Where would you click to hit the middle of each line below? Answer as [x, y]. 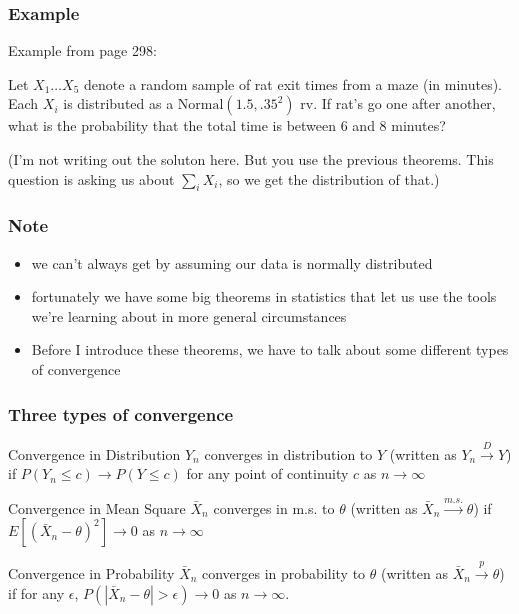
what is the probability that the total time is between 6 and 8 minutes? [227, 125]
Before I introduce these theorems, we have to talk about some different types [270, 349]
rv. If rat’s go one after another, [398, 103]
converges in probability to [283, 572]
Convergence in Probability [91, 572]
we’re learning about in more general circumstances [189, 315]
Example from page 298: [82, 50]
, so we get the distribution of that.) [329, 178]
